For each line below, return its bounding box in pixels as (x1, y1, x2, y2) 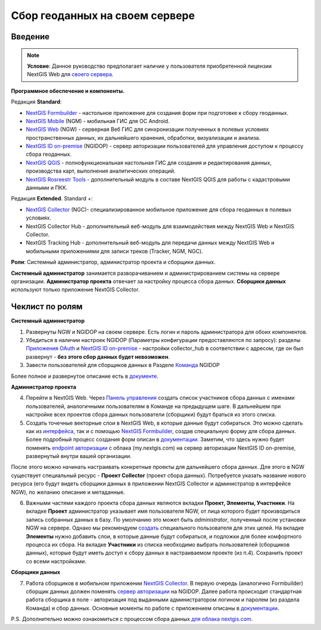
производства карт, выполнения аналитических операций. (26, 167, 175, 175)
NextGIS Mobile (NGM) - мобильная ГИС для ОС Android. (26, 117, 170, 124)
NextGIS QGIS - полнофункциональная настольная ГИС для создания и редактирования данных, (26, 159, 272, 166)
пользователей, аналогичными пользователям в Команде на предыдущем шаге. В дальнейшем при (26, 402, 281, 410)
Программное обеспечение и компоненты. (11, 87, 125, 95)
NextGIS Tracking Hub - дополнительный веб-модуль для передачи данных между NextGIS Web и (26, 239, 275, 246)
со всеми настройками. (26, 557, 87, 565)
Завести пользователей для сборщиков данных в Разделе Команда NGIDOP (26, 362, 220, 369)
